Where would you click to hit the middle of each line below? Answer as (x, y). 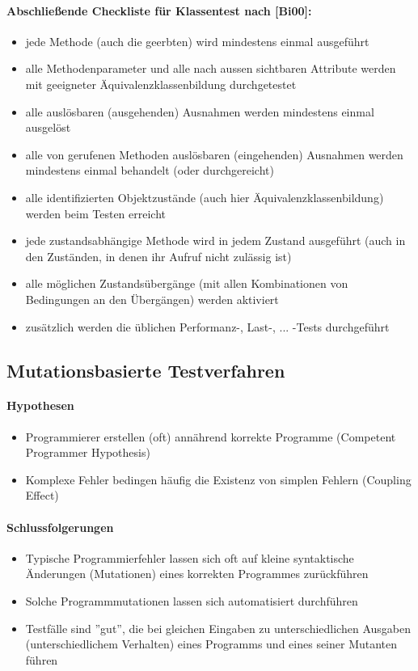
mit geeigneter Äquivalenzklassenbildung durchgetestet (161, 84)
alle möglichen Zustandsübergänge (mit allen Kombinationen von (187, 283)
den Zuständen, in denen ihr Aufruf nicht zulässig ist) (158, 256)
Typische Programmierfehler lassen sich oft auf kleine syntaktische (190, 557)
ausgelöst (48, 127)
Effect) (42, 495)
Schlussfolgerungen (60, 527)
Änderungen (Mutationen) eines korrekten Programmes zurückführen (197, 574)
